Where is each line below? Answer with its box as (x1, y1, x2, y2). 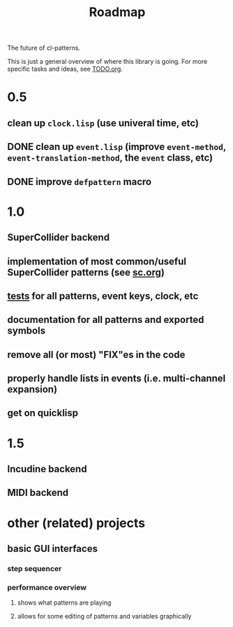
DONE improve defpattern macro (7, 176, 152, 188)
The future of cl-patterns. (7, 43, 81, 53)
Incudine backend (7, 463, 87, 475)
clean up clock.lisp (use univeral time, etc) (7, 117, 200, 129)
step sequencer (7, 563, 62, 573)
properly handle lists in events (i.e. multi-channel (7, 373, 226, 385)
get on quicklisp (7, 407, 79, 419)
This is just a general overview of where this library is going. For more (7, 57, 208, 66)
